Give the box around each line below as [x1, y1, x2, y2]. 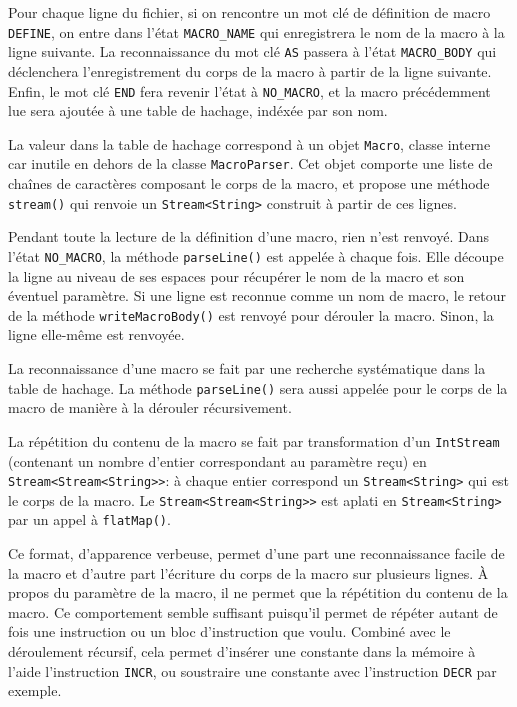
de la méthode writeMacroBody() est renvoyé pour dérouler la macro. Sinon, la [8, 304, 494, 325]
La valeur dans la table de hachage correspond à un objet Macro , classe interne [8, 133, 491, 154]
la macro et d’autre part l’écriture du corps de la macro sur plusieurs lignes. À [8, 562, 489, 583]
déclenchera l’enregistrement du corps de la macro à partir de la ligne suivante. [8, 60, 492, 81]
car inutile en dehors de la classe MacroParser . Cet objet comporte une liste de [8, 153, 493, 174]
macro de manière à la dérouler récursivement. [8, 397, 292, 418]
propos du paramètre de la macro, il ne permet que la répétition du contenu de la [8, 582, 508, 603]
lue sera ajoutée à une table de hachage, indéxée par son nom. [8, 100, 388, 121]
